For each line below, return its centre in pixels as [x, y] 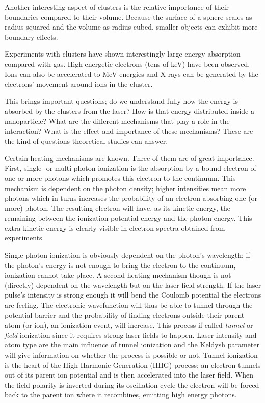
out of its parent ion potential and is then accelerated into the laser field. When [129, 375]
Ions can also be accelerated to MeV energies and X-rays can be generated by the [131, 74]
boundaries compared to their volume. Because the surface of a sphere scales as [128, 17]
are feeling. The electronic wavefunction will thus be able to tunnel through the [129, 305]
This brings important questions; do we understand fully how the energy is [121, 101]
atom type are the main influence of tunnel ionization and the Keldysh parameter [132, 345]
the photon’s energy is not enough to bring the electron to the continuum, [120, 265]
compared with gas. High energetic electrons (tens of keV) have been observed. [127, 63]
